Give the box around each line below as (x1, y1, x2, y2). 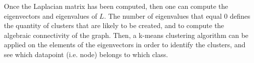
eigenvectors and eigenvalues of (4, 10, 97, 21)
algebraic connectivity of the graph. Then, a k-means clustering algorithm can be (4, 30, 249, 40)
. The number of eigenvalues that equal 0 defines (104, 10, 251, 21)
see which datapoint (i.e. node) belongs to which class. (4, 49, 168, 59)
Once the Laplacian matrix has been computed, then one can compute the (4, 1, 228, 11)
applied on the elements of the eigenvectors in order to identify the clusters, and (4, 39, 246, 50)
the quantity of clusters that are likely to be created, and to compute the (4, 20, 224, 31)
